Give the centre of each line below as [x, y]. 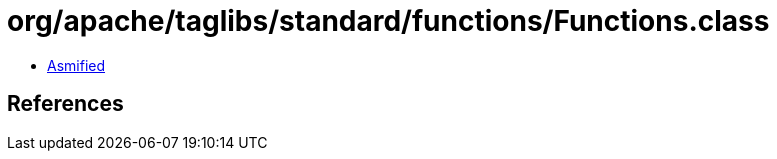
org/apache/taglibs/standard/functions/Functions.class [388, 21]
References [65, 104]
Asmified [76, 65]
